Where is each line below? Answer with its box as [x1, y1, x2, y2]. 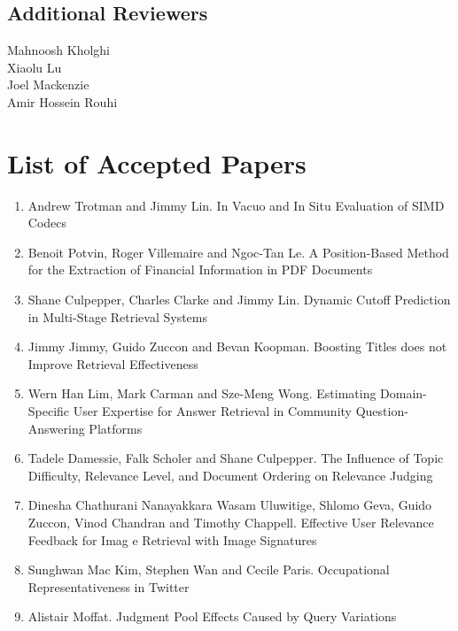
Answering [27, 419, 85, 437]
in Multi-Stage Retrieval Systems [27, 307, 208, 326]
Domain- [380, 384, 427, 403]
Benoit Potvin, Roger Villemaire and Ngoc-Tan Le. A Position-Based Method [27, 242, 449, 261]
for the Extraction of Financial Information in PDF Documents [27, 260, 373, 279]
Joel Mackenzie [7, 75, 89, 94]
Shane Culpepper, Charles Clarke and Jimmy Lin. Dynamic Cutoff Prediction [27, 290, 451, 309]
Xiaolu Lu [7, 58, 62, 76]
